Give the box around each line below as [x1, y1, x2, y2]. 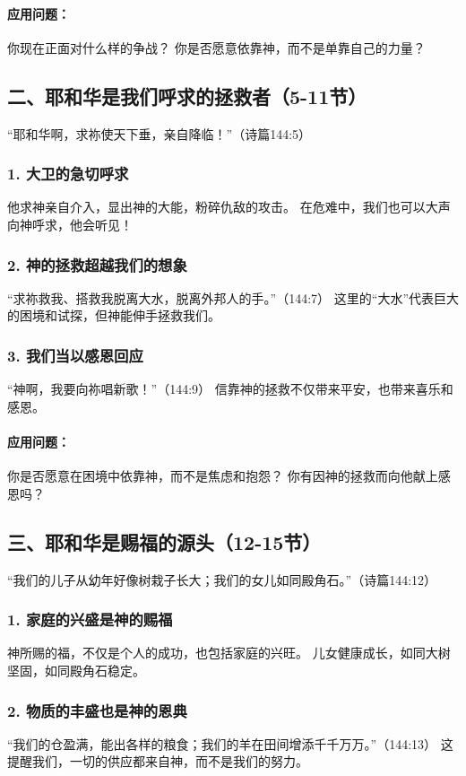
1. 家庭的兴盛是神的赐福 [7, 608, 173, 631]
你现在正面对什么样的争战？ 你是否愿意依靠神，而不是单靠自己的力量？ [7, 38, 426, 57]
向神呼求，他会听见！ [7, 215, 133, 233]
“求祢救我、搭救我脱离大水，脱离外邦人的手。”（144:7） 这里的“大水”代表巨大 [7, 288, 459, 307]
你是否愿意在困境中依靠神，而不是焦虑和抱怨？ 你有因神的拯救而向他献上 [7, 466, 438, 485]
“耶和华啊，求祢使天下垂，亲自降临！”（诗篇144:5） [7, 124, 312, 143]
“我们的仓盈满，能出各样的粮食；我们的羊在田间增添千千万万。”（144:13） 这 [7, 734, 453, 753]
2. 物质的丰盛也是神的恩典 [7, 699, 187, 721]
